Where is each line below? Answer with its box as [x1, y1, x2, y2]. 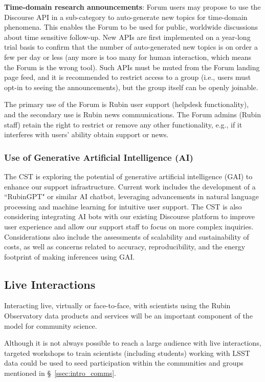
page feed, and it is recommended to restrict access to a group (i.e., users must [4, 72, 251, 82]
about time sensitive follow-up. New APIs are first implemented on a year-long [4, 31, 251, 42]
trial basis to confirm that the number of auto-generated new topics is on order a [4, 41, 258, 52]
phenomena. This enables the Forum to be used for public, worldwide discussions [4, 22, 258, 32]
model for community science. [4, 320, 97, 331]
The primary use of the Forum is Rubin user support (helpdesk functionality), [4, 99, 249, 110]
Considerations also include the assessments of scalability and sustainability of [4, 231, 249, 242]
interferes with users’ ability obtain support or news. [4, 129, 169, 140]
